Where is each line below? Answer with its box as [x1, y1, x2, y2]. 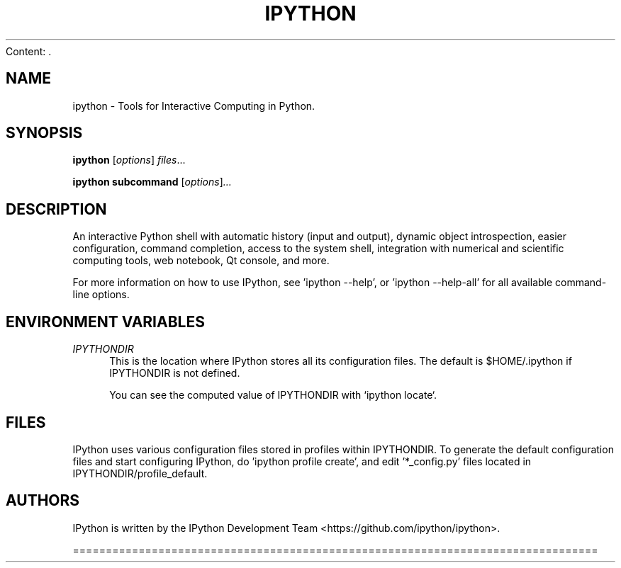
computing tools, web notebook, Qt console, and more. [72, 254, 330, 267]
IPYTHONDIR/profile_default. [72, 467, 208, 479]
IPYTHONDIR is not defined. [109, 367, 240, 380]
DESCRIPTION [6, 200, 107, 218]
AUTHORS [6, 492, 80, 510]
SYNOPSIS [6, 124, 83, 142]
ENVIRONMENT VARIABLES [6, 312, 205, 331]
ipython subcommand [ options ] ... [72, 176, 232, 188]
